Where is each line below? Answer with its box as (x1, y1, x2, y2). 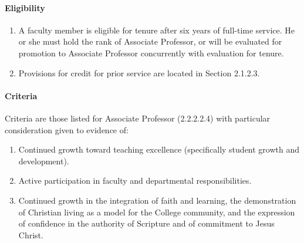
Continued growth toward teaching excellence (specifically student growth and (18, 143, 300, 156)
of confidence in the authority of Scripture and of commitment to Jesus (18, 217, 275, 230)
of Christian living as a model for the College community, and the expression (18, 205, 295, 218)
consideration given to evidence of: (5, 123, 129, 136)
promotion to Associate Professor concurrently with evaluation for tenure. (18, 46, 284, 59)
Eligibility (5, 1, 45, 14)
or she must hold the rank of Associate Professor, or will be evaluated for (18, 35, 282, 48)
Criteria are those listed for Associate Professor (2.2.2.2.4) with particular (5, 112, 271, 124)
